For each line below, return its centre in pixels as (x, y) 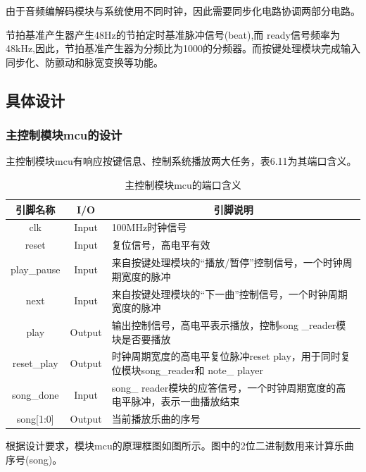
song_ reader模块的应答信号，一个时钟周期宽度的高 (229, 387)
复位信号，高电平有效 (161, 245)
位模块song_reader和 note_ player (187, 370)
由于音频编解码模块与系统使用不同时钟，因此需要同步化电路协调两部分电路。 (183, 11)
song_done (35, 394)
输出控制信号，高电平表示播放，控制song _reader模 (229, 324)
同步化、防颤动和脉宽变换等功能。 (84, 62)
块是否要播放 (141, 339)
